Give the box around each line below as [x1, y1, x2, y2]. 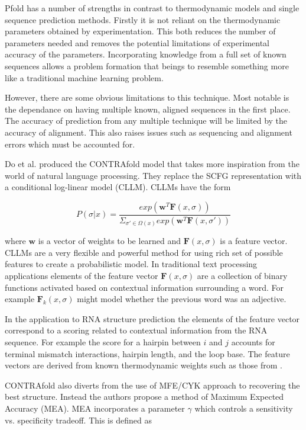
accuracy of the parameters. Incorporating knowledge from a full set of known [5, 48, 287, 60]
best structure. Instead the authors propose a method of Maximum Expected [5, 390, 284, 403]
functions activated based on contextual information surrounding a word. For [5, 281, 284, 293]
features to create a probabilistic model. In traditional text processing [5, 258, 258, 270]
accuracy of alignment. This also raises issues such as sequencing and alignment [5, 126, 292, 138]
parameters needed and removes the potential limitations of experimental [5, 36, 269, 49]
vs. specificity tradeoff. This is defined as [5, 413, 152, 426]
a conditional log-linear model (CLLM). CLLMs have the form [5, 181, 231, 193]
